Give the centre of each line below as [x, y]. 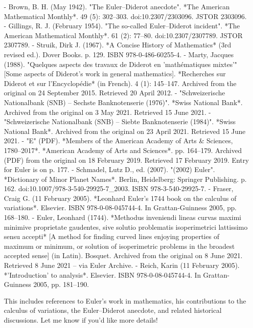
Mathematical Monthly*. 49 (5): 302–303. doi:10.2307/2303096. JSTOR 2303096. [125, 16]
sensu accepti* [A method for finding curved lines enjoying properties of [112, 236]
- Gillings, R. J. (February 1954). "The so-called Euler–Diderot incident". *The [122, 26]
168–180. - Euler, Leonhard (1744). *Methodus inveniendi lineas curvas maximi [123, 217]
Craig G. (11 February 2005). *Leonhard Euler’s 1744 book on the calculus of [120, 198]
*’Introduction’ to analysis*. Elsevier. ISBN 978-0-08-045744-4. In [103, 274]
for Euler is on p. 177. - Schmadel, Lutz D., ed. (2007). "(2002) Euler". [110, 169]
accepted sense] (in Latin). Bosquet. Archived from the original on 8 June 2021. [123, 255]
